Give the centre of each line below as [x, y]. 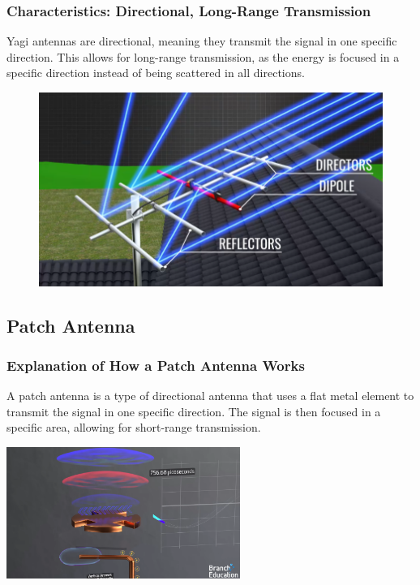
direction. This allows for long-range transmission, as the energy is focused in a [203, 56]
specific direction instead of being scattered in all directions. [156, 73]
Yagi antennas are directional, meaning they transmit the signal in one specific [202, 41]
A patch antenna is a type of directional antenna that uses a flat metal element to [210, 396]
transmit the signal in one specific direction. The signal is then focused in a [194, 411]
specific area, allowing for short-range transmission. [134, 427]
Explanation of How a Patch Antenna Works [156, 365]
